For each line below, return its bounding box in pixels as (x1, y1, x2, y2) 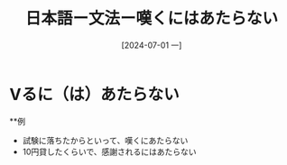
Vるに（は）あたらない (9, 84, 180, 105)
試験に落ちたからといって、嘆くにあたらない (22, 134, 189, 145)
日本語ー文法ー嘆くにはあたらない (24, 8, 278, 29)
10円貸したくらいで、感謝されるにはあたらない (22, 146, 197, 157)
